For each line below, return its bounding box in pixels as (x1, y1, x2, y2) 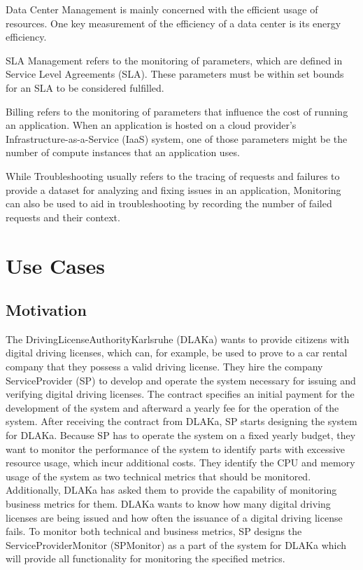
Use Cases (6, 251, 106, 279)
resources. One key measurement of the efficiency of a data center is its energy (6, 15, 341, 30)
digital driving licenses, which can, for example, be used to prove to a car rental (6, 345, 348, 360)
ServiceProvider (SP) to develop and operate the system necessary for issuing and (6, 373, 356, 387)
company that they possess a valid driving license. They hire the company (6, 359, 323, 374)
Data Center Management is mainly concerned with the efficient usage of (6, 2, 318, 16)
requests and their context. (6, 209, 120, 224)
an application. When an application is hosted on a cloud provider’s (6, 118, 297, 132)
